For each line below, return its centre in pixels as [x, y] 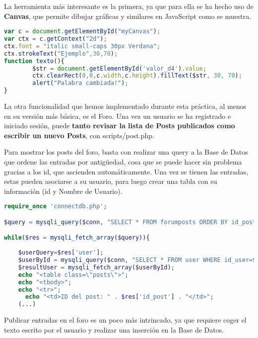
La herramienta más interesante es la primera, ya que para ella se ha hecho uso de [129, 6]
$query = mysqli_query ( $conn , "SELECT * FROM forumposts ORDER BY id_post [130, 222]
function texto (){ [34, 61]
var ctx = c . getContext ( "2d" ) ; [56, 39]
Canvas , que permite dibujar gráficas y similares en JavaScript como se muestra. [128, 16]
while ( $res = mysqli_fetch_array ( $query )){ [77, 238]
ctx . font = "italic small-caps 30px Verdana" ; [82, 46]
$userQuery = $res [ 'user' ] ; [61, 253]
